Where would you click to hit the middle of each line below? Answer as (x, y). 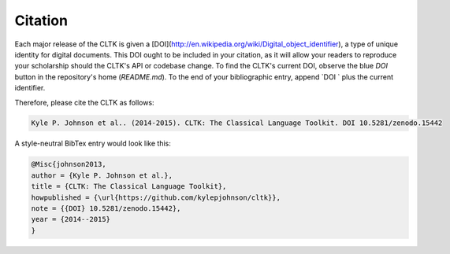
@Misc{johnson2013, (69, 164)
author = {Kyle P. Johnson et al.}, (102, 175)
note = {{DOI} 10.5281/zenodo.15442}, (106, 209)
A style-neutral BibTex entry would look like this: (93, 144)
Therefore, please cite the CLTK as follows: (84, 102)
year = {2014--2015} (71, 219)
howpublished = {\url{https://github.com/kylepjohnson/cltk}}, (156, 197)
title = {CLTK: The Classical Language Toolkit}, (129, 186)
